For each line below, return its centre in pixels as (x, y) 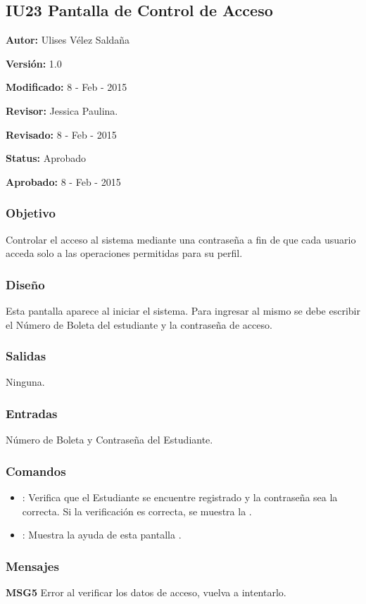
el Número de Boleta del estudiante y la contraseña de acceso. (139, 324)
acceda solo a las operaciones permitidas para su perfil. (124, 253)
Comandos (36, 471)
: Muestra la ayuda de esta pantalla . (102, 535)
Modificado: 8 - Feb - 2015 (67, 87)
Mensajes (32, 566)
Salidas (26, 356)
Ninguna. (25, 382)
